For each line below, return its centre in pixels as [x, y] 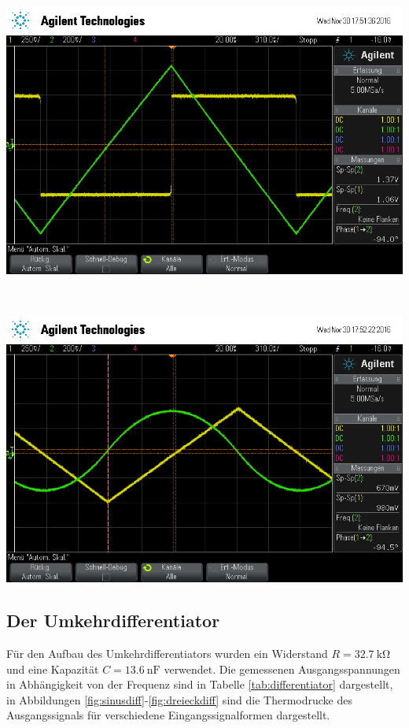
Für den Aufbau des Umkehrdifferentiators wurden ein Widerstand [167, 654]
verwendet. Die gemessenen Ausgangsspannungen [282, 669]
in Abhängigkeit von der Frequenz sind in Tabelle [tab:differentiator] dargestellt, [200, 684]
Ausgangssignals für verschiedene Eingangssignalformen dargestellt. [168, 715]
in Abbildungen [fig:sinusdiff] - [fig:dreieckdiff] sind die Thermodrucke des [179, 699]
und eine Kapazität [53, 669]
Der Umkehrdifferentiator [113, 620]
